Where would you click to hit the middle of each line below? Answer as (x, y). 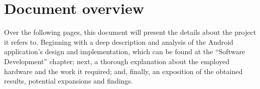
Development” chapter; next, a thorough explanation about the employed (117, 61)
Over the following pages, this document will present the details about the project (130, 32)
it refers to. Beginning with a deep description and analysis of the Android (119, 42)
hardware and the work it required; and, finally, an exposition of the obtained (123, 71)
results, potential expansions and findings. (69, 81)
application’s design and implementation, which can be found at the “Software (125, 51)
